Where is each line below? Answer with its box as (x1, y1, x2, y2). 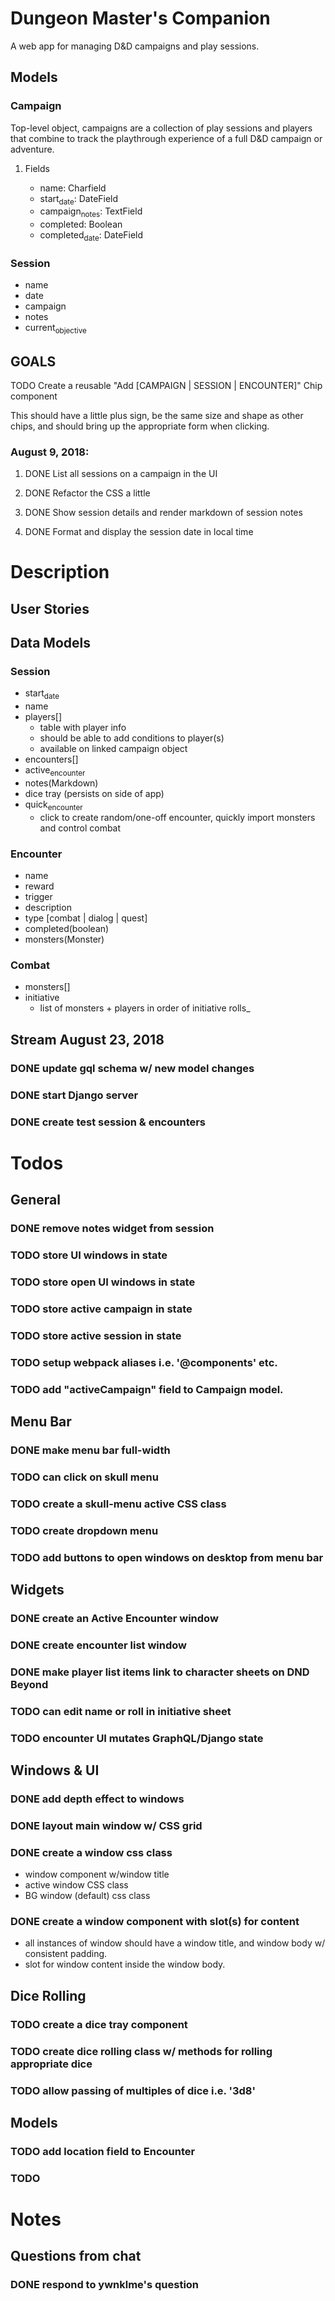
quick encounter (24, 798, 83, 812)
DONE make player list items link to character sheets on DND (10, 1665, 310, 1679)
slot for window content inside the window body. (24, 1958, 226, 1971)
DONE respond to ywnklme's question (10, 2278, 200, 2292)
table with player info (39, 722, 127, 734)
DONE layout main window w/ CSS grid (10, 1818, 203, 1832)
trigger (24, 891, 53, 903)
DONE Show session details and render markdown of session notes (24, 507, 303, 519)
